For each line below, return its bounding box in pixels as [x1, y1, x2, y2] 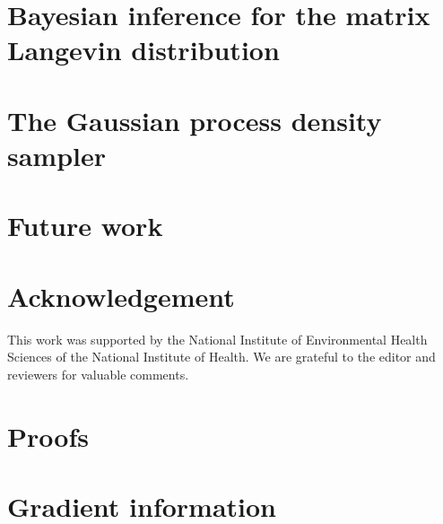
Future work [7, 207, 163, 244]
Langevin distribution [7, 31, 280, 68]
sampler [7, 136, 107, 173]
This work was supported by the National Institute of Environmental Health [7, 329, 428, 348]
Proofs [7, 417, 89, 454]
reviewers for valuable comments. [7, 364, 189, 383]
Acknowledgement [7, 277, 235, 314]
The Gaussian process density [7, 101, 382, 138]
